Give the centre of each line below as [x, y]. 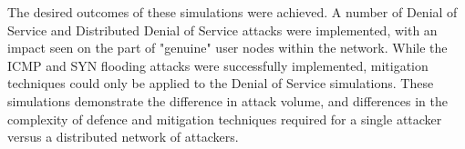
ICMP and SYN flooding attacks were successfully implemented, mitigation [218, 65]
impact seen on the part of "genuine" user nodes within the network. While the [227, 48]
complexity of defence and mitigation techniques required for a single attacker [225, 119]
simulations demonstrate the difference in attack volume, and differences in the [227, 100]
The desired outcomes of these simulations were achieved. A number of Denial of [232, 12]
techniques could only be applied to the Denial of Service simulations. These [221, 83]
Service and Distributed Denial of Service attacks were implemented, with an [222, 30]
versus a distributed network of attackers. [123, 137]
